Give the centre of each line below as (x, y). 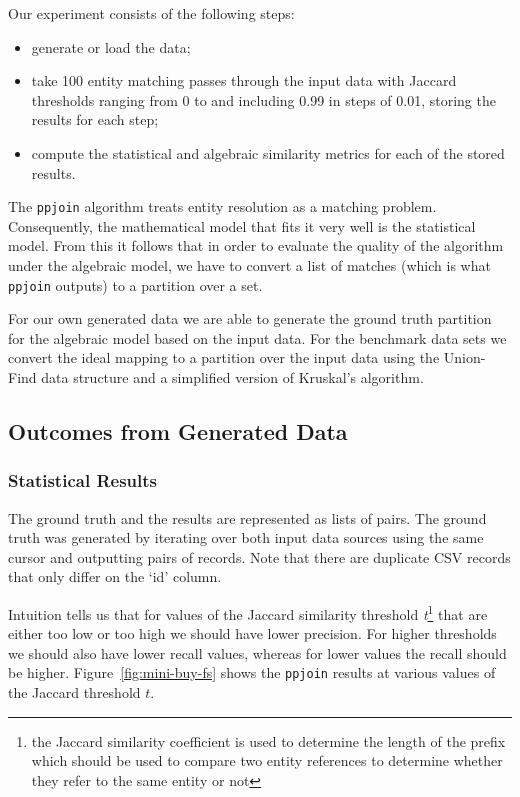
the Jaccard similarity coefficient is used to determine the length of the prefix (268, 740)
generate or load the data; (111, 46)
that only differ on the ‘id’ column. (115, 576)
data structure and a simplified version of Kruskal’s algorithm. (232, 377)
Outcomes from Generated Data (178, 431)
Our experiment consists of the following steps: (151, 13)
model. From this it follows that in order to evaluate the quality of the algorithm (256, 245)
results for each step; (95, 119)
